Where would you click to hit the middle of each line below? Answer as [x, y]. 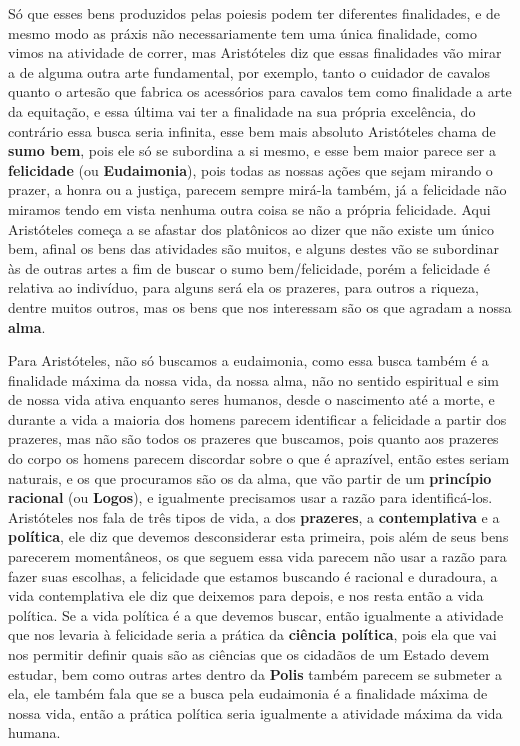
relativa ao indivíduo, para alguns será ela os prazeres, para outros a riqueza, [243, 287]
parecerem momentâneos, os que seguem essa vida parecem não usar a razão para [257, 556]
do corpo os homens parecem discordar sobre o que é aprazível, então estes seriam [259, 458]
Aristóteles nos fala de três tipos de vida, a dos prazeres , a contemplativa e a [254, 516]
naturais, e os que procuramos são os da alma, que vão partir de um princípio [250, 477]
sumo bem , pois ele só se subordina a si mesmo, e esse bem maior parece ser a [252, 150]
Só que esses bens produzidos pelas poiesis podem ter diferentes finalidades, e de [254, 13]
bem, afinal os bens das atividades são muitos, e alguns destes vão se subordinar [253, 248]
